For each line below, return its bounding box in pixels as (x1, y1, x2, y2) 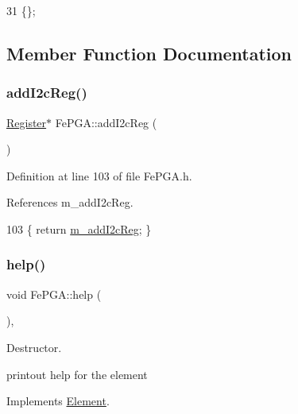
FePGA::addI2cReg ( (55, 114, 157, 130)
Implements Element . (6, 393, 110, 409)
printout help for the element (6, 366, 148, 382)
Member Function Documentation (6, 41, 292, 65)
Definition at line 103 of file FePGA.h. (6, 167, 192, 184)
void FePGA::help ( (6, 285, 102, 302)
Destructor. (6, 339, 62, 355)
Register (6, 114, 47, 130)
